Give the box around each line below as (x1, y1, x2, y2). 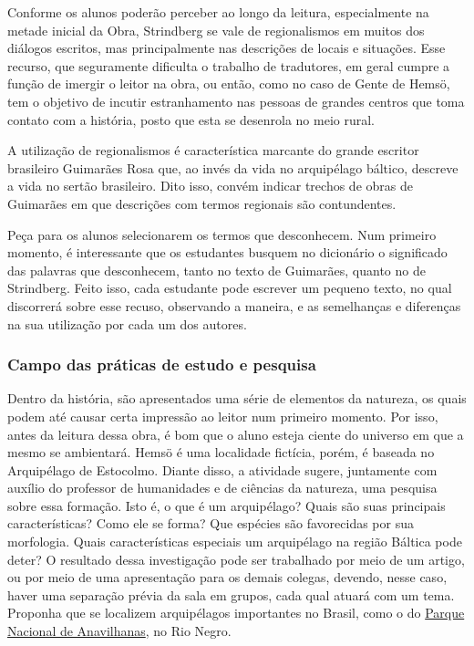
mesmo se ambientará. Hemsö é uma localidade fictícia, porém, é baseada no (7, 443, 435, 462)
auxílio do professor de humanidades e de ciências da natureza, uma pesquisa (7, 478, 438, 497)
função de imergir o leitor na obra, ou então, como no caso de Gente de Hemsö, (7, 74, 450, 93)
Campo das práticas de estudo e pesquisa (7, 353, 316, 376)
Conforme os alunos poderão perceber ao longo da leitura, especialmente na (7, 3, 429, 21)
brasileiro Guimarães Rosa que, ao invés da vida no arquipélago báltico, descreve (7, 158, 459, 177)
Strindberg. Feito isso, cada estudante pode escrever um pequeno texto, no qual (7, 278, 452, 297)
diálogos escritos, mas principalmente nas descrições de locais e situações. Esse (7, 38, 446, 57)
